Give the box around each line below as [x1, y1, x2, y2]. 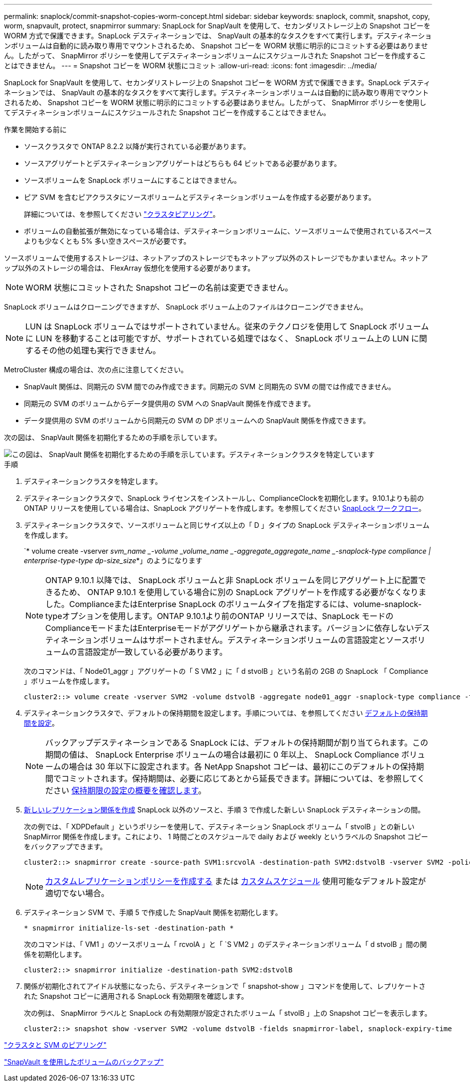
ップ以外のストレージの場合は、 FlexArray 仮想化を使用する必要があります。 [4, 264, 255, 272]
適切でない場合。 [45, 888, 110, 898]
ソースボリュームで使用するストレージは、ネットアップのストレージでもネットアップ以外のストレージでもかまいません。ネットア [4, 254, 428, 262]
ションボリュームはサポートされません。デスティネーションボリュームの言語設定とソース [76, 635, 410, 645]
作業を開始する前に [4, 125, 67, 134]
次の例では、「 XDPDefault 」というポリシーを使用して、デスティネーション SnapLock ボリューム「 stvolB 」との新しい [24, 822, 415, 831]
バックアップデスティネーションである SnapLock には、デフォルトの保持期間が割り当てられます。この [45, 738, 429, 748]
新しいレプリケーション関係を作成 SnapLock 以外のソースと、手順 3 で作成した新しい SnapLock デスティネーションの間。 [24, 805, 425, 814]
